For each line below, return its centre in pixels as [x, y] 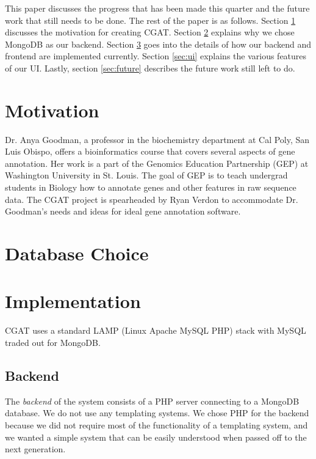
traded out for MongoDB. [53, 342]
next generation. [35, 449]
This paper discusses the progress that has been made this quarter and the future [157, 8]
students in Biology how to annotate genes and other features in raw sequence [151, 187]
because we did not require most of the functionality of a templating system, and [156, 424]
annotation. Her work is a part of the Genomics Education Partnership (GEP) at [157, 163]
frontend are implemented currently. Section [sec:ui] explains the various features [156, 56]
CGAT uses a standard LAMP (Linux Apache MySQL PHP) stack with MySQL [156, 330]
